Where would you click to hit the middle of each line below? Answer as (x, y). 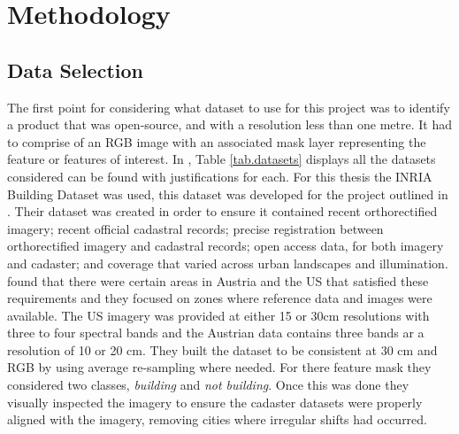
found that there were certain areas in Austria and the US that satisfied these (218, 280)
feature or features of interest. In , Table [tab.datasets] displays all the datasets (222, 159)
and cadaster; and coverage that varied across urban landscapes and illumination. (228, 263)
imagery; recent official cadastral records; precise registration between (195, 228)
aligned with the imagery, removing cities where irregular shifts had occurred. (218, 419)
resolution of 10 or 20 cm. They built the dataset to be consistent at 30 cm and (222, 349)
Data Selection (75, 70)
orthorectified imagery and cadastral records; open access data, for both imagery (226, 246)
